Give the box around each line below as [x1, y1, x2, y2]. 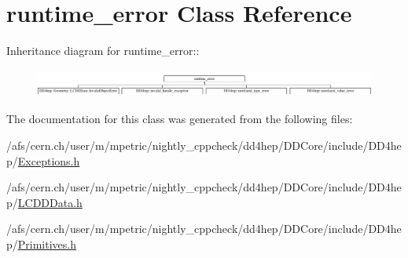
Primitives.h [17, 235, 77, 252]
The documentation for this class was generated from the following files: [6, 111, 353, 127]
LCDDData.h [17, 194, 83, 210]
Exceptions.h [17, 152, 80, 169]
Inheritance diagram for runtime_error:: [6, 42, 200, 59]
